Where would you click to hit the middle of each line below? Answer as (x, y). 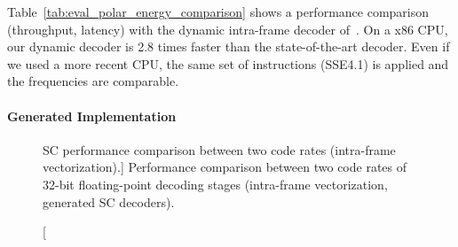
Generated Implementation (92, 116)
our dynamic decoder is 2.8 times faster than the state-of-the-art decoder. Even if (229, 46)
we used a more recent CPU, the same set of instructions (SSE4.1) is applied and (228, 63)
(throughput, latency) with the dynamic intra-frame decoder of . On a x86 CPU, (228, 29)
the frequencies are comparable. (93, 81)
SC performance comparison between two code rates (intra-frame (219, 149)
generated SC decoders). (109, 201)
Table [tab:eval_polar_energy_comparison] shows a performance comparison (218, 12)
